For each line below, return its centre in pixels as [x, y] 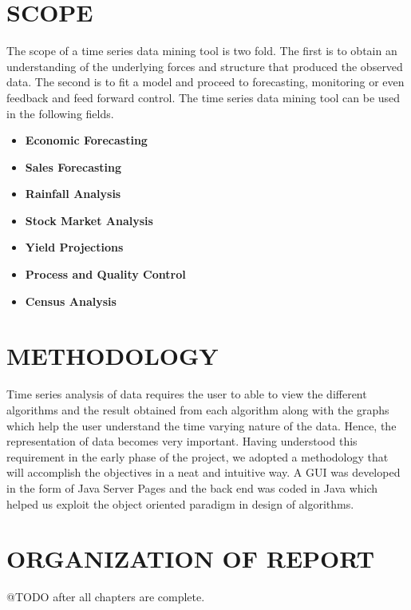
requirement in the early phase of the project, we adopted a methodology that [198, 456]
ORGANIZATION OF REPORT [191, 559]
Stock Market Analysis [89, 220]
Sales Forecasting [73, 166]
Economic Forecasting [86, 140]
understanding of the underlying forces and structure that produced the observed [205, 66]
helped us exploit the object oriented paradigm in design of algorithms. [180, 503]
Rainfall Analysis [73, 194]
